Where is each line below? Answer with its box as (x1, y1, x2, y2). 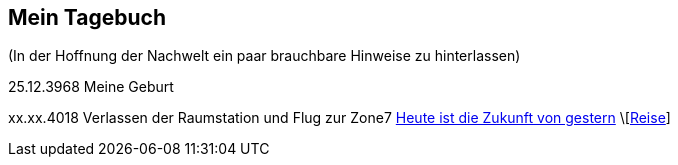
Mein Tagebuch (8, 5, 167, 30)
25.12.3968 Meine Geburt (8, 78, 174, 96)
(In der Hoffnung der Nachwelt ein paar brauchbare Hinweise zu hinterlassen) (8, 47, 521, 65)
